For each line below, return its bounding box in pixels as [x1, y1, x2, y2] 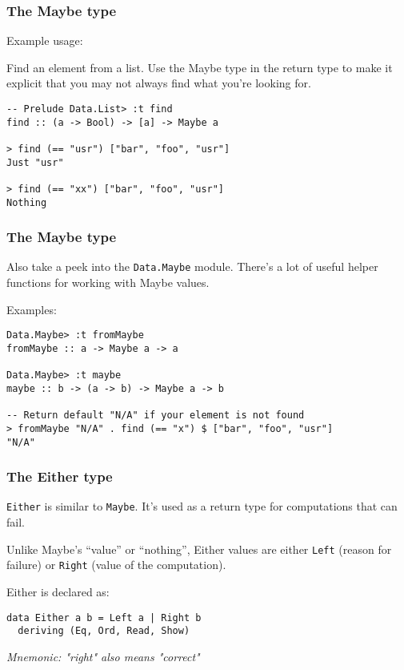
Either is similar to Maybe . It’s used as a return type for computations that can [6, 498, 398, 515]
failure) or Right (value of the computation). [6, 556, 226, 573]
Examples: [6, 301, 57, 317]
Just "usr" [6, 156, 64, 168]
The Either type [6, 466, 113, 486]
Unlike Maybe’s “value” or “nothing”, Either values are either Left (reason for [6, 540, 392, 557]
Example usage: [6, 32, 83, 49]
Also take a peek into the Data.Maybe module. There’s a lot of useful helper [6, 258, 378, 275]
